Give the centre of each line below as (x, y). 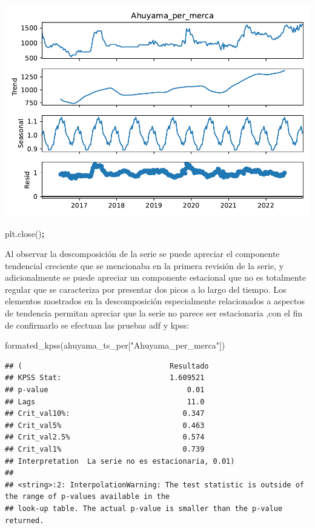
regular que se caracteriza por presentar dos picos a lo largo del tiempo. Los (146, 289)
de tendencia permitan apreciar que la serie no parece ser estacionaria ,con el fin (154, 313)
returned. (25, 520)
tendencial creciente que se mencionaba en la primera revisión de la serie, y (144, 265)
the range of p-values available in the (88, 497)
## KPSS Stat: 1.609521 (105, 378)
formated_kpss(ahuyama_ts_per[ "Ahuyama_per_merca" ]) (115, 345)
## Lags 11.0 (105, 402)
